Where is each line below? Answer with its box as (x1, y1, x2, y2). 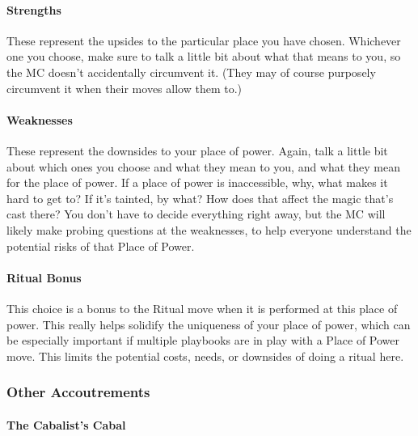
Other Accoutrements (6, 382, 150, 402)
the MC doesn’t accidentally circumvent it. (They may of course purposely (6, 63, 376, 80)
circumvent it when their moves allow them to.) (6, 79, 243, 96)
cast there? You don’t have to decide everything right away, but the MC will (6, 205, 386, 222)
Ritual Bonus (6, 269, 82, 286)
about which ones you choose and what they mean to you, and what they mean (6, 158, 401, 175)
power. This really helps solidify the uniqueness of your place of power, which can (6, 315, 411, 332)
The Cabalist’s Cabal (6, 416, 126, 433)
